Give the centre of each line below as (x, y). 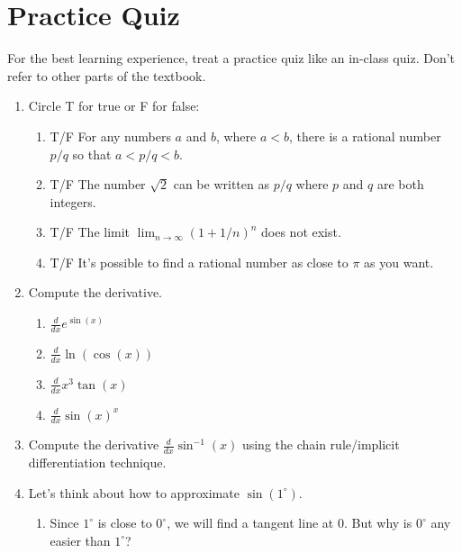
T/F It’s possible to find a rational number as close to (199, 262)
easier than (80, 540)
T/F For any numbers (110, 136)
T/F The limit (90, 232)
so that (92, 154)
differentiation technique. (97, 462)
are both (400, 184)
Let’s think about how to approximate (134, 492)
